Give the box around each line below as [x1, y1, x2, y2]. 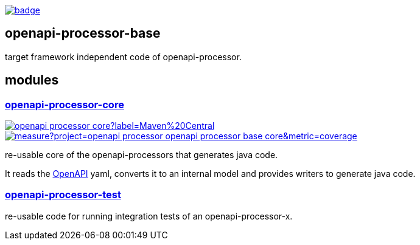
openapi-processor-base [5, 26, 161, 41]
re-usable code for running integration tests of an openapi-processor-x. [5, 210, 293, 221]
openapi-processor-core [5, 98, 124, 111]
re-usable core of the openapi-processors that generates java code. [5, 150, 278, 160]
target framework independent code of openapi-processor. [5, 51, 242, 62]
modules [5, 72, 59, 88]
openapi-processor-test [5, 188, 121, 201]
